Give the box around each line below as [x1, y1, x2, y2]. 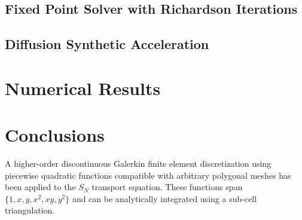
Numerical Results [5, 75, 161, 100]
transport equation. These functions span [91, 181, 243, 193]
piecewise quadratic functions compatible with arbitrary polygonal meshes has [5, 169, 291, 181]
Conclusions [5, 123, 105, 147]
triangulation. [5, 204, 55, 216]
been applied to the [5, 181, 76, 193]
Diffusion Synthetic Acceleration [5, 35, 209, 53]
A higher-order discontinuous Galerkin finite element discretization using [5, 157, 272, 170]
